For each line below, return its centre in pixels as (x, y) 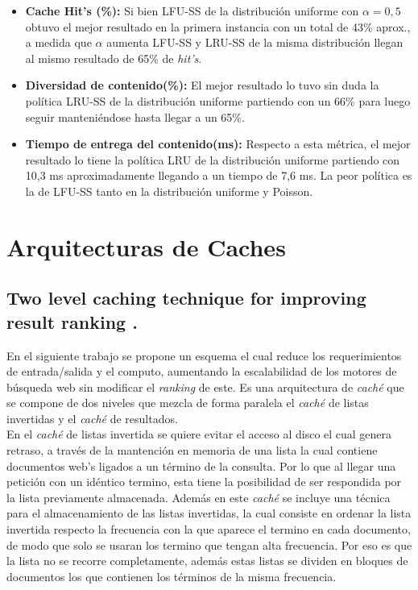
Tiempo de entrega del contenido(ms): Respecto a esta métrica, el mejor (218, 144)
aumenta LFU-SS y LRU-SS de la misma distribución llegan (255, 42)
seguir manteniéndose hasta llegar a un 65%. (135, 116)
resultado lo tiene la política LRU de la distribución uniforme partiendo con (213, 159)
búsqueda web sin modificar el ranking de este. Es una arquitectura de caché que (205, 386)
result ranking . (72, 321)
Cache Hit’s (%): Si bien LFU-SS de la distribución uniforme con (192, 10)
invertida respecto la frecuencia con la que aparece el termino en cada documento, (209, 529)
